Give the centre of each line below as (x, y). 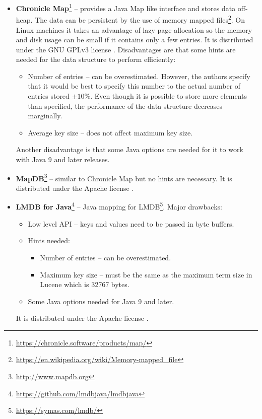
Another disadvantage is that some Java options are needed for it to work (129, 149)
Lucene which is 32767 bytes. (85, 284)
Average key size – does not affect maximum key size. (110, 132)
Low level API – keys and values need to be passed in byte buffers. (131, 223)
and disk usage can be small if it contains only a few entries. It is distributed (135, 40)
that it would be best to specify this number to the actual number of (134, 86)
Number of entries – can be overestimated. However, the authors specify (139, 76)
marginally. (45, 116)
